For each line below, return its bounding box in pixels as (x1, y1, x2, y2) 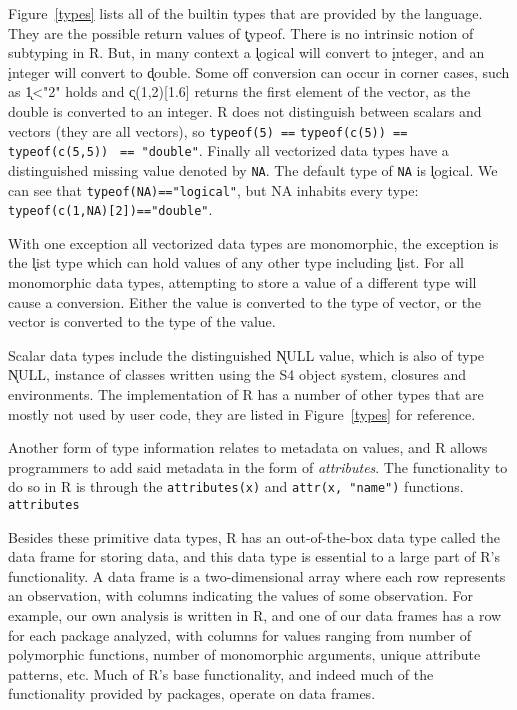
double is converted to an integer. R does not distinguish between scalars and (8, 100, 482, 121)
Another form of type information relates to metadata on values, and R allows (8, 437, 488, 458)
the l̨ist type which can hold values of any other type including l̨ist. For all (8, 252, 464, 273)
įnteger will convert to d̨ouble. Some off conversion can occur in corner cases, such (8, 61, 510, 82)
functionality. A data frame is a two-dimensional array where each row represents (8, 565, 506, 586)
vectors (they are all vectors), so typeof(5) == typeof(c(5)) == (8, 120, 408, 141)
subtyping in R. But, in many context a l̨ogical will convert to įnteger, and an (8, 42, 485, 63)
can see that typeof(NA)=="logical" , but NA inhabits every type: (8, 179, 419, 200)
